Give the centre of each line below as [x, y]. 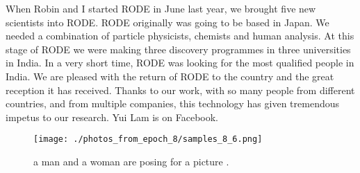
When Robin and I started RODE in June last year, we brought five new [161, 8]
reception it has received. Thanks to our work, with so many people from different [180, 90]
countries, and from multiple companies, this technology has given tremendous [173, 103]
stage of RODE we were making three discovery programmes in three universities [178, 49]
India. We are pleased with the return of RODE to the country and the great [170, 76]
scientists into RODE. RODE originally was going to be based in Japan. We [167, 22]
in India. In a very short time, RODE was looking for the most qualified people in [180, 63]
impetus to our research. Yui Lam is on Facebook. [112, 117]
